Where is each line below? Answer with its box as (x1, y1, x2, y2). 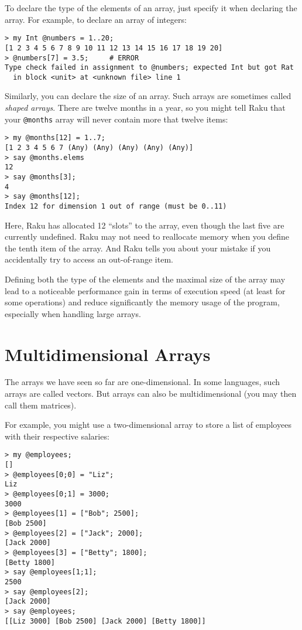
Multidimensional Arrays (5, 342, 211, 366)
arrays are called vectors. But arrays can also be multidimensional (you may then (5, 387, 297, 400)
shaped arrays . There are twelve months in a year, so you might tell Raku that (5, 101, 286, 114)
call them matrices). (5, 399, 77, 411)
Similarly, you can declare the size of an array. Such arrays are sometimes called (5, 90, 291, 102)
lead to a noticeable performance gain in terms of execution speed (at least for (5, 284, 286, 297)
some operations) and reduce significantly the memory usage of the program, (5, 296, 280, 308)
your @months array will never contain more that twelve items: (5, 113, 228, 125)
